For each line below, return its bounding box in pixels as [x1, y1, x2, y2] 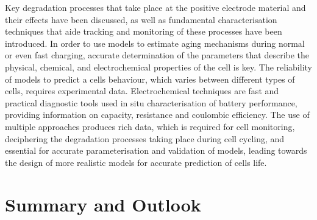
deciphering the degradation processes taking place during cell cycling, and [5, 132, 285, 145]
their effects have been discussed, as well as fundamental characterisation [5, 13, 277, 26]
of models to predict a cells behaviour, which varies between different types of [5, 72, 295, 85]
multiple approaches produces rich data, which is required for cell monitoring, [5, 120, 295, 132]
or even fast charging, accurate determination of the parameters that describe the [5, 49, 310, 61]
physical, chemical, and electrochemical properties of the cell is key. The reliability [5, 60, 312, 73]
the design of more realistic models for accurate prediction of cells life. [5, 156, 267, 168]
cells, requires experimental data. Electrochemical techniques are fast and [5, 84, 279, 97]
